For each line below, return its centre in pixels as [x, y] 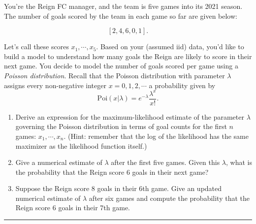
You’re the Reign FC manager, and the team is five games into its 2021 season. [123, 6]
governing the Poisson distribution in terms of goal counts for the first [121, 126]
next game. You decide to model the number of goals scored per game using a [121, 66]
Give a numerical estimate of [59, 162]
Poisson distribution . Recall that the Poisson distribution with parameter [114, 75]
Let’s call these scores [36, 47]
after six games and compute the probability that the [169, 198]
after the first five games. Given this [165, 162]
